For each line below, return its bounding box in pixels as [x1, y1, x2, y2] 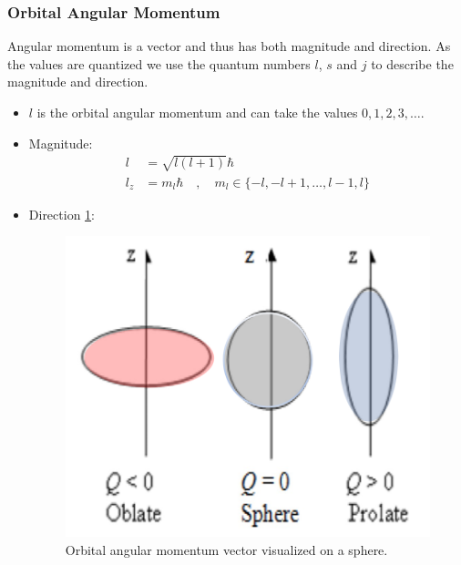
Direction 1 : [28, 204, 95, 223]
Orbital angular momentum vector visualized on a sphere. [65, 539, 388, 559]
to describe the [371, 54, 454, 73]
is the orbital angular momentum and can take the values [36, 103, 358, 121]
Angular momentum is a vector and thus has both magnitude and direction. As [7, 36, 451, 56]
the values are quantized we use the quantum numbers [7, 54, 311, 73]
